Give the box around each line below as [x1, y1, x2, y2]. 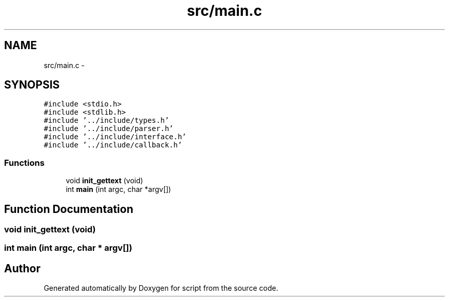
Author [4, 262, 40, 275]
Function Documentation [4, 202, 133, 216]
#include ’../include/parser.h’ [44, 124, 174, 133]
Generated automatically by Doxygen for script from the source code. [44, 284, 278, 293]
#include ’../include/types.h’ [44, 116, 169, 125]
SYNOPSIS [4, 78, 60, 92]
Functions [4, 157, 45, 168]
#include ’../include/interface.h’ [44, 133, 187, 141]
